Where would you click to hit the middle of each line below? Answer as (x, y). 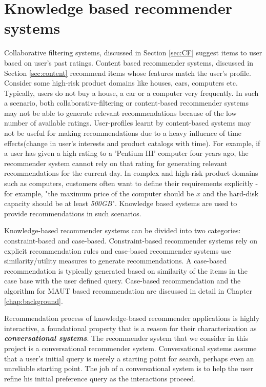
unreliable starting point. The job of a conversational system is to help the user (129, 368)
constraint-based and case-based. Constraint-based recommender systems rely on (131, 240)
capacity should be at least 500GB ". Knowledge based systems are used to (121, 203)
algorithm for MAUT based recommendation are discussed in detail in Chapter (128, 290)
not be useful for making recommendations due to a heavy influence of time (123, 133)
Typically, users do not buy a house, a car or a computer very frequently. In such (131, 93)
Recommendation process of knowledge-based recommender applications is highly (132, 318)
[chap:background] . (34, 301)
